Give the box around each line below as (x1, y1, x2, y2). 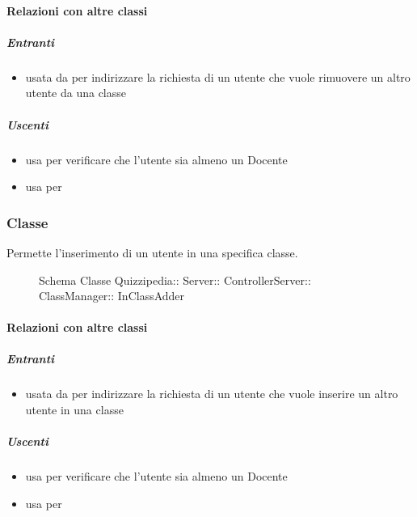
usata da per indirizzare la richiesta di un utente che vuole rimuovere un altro (25, 68, 411, 85)
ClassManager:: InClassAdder (39, 287, 185, 304)
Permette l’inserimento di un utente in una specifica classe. (6, 244, 298, 261)
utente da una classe (25, 84, 126, 101)
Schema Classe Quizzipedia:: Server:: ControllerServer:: (39, 271, 311, 288)
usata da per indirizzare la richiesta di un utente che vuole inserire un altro (25, 385, 398, 402)
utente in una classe (25, 401, 124, 418)
